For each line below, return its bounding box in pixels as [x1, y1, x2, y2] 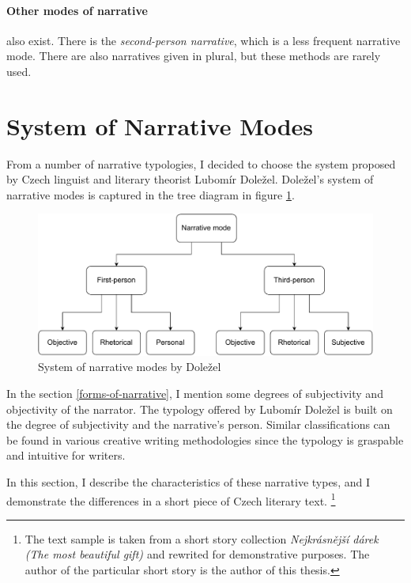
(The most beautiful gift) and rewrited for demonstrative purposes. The [25, 546, 370, 562]
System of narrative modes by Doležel [38, 358, 221, 375]
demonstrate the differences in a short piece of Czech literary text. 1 [6, 490, 336, 509]
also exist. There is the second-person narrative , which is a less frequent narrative [6, 32, 401, 48]
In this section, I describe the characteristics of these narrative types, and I [6, 473, 370, 490]
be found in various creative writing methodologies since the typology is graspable [6, 431, 404, 448]
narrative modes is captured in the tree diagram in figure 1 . [6, 186, 295, 203]
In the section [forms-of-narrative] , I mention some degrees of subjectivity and [6, 384, 383, 401]
